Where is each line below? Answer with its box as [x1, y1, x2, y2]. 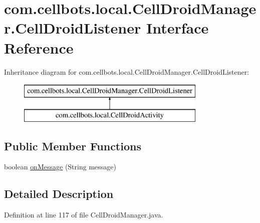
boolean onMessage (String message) [4, 161, 116, 172]
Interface [146, 18, 209, 38]
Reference [4, 37, 74, 58]
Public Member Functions [4, 138, 141, 153]
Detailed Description [4, 186, 114, 201]
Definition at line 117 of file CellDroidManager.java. [4, 209, 163, 220]
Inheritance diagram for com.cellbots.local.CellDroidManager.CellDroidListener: [4, 66, 249, 77]
